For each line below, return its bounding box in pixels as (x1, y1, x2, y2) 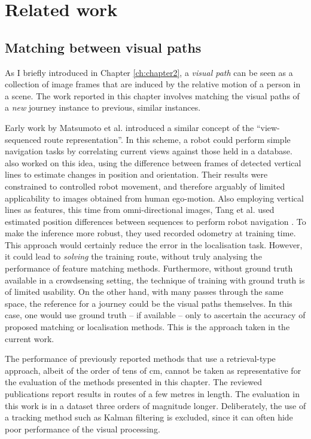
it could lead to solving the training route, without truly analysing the (5, 250, 262, 263)
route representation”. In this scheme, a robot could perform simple (44, 133, 291, 145)
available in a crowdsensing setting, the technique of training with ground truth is (5, 273, 305, 286)
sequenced (5, 133, 42, 145)
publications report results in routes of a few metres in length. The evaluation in (5, 388, 300, 400)
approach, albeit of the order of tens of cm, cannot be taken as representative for (5, 364, 301, 376)
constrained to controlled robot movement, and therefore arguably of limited (5, 179, 285, 192)
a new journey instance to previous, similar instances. (5, 101, 201, 114)
